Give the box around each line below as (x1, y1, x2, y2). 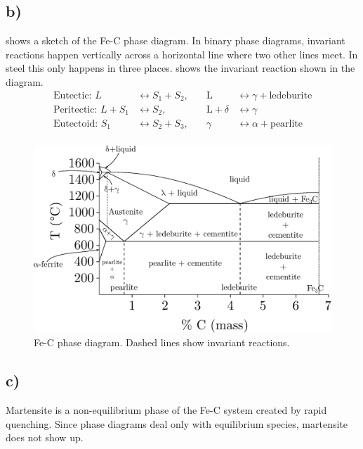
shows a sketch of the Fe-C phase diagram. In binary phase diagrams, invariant (6, 33, 345, 48)
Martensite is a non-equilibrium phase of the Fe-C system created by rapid (6, 402, 327, 417)
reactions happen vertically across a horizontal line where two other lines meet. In (6, 46, 358, 61)
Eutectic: (53, 90, 92, 101)
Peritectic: (53, 104, 98, 115)
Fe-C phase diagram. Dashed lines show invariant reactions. (34, 335, 290, 350)
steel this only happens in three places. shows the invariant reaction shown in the (6, 61, 355, 75)
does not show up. (6, 430, 84, 445)
